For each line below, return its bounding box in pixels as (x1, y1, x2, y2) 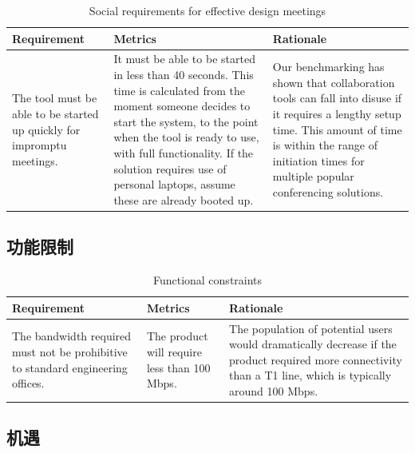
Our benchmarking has (272, 58, 385, 75)
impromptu (12, 137, 67, 153)
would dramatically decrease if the (229, 336, 397, 352)
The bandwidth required (12, 328, 132, 344)
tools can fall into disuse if (272, 89, 402, 106)
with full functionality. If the (113, 145, 254, 161)
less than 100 (146, 359, 211, 376)
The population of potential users (229, 320, 393, 336)
